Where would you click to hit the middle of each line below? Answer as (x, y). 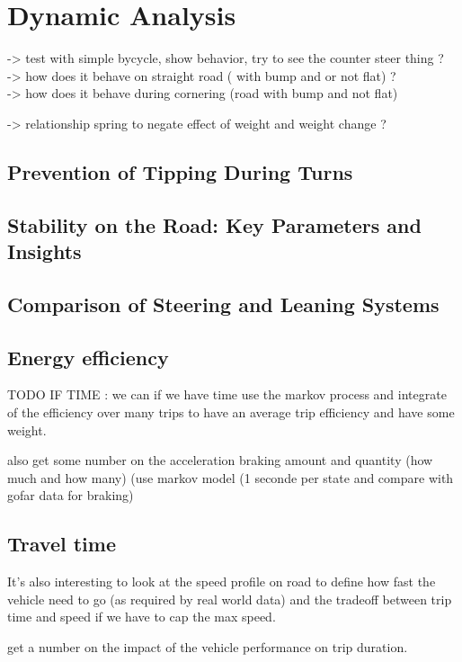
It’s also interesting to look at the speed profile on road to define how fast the (222, 581)
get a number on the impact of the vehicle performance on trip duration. (208, 646)
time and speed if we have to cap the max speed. (142, 617)
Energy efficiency (88, 357)
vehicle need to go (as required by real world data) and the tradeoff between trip (230, 599)
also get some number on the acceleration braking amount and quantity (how (220, 460)
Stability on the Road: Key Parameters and (214, 224)
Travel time (62, 544)
